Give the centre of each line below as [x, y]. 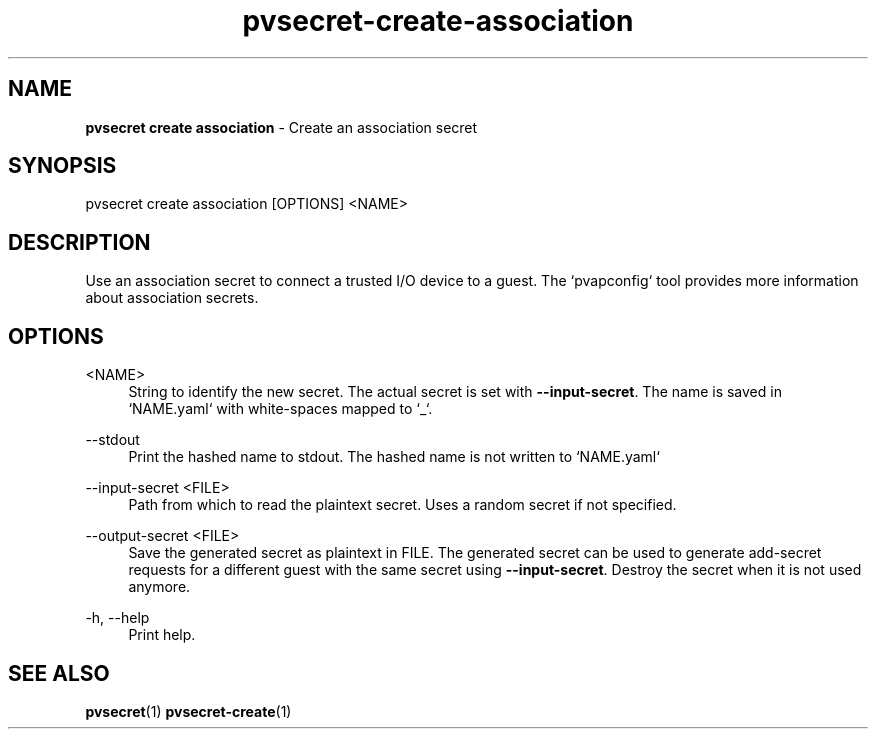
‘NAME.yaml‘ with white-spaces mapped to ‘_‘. [280, 409]
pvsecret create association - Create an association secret [281, 127]
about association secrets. [172, 298]
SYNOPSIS [62, 166]
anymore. [159, 587]
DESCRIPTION [79, 242]
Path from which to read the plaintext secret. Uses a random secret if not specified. [402, 505]
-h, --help [117, 618]
